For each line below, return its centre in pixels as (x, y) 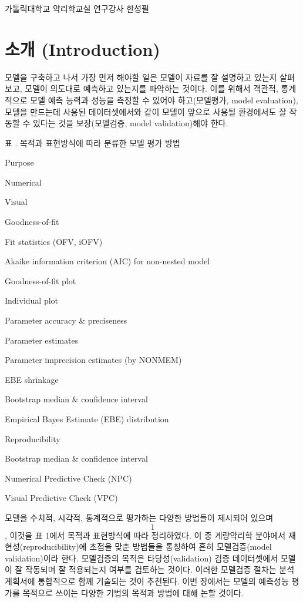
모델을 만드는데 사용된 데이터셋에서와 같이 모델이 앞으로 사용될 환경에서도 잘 (146, 111)
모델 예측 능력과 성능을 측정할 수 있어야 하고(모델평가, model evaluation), (164, 100)
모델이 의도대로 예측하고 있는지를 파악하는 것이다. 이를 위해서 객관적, (151, 88)
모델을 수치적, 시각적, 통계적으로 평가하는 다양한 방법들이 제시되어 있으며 (139, 517)
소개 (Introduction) (83, 48)
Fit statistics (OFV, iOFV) (54, 241)
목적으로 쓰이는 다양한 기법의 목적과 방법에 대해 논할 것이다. (133, 592)
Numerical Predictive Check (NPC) (68, 478)
